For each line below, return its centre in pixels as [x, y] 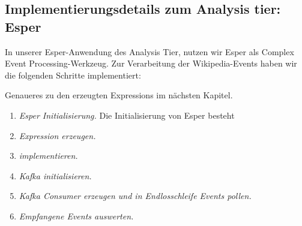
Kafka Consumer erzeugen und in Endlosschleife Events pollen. [135, 196]
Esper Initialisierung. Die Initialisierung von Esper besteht [127, 115]
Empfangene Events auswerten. [76, 216]
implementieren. [48, 156]
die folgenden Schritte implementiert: [73, 75]
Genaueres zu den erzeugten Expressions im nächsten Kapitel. [119, 95]
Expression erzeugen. [57, 135]
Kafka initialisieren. [55, 175]
